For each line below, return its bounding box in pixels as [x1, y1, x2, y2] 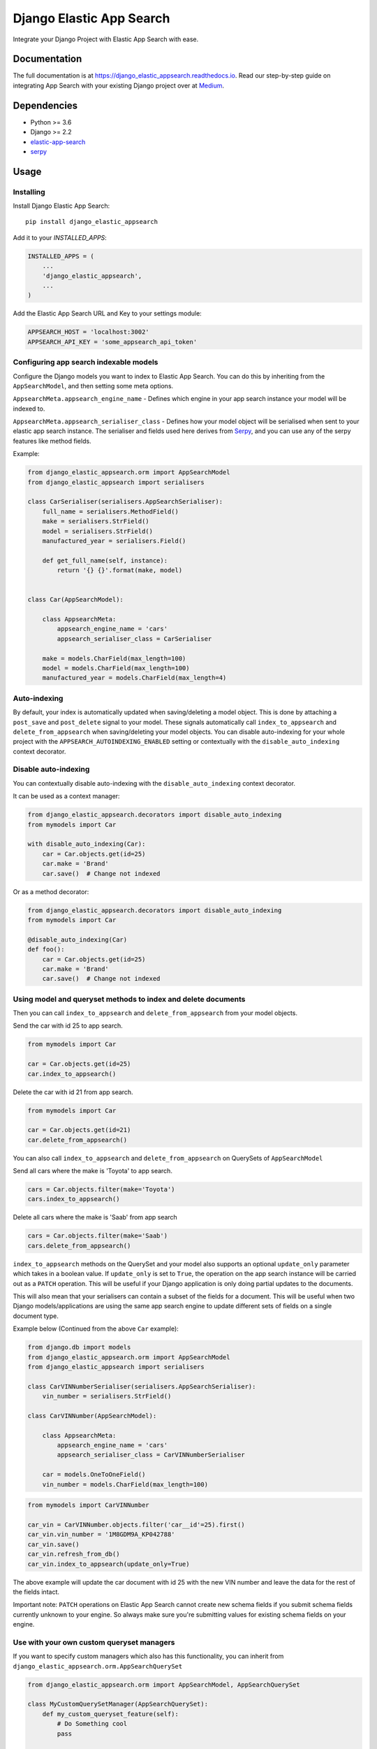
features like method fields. [13, 437, 91, 445]
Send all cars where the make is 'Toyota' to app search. [13, 1167, 172, 1175]
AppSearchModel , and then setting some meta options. [13, 381, 174, 390]
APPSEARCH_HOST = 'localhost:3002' [27, 328, 149, 336]
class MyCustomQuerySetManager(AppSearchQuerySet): [27, 1700, 209, 1708]
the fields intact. [13, 1587, 59, 1596]
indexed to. [13, 404, 45, 413]
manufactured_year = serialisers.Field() [42, 537, 186, 545]
